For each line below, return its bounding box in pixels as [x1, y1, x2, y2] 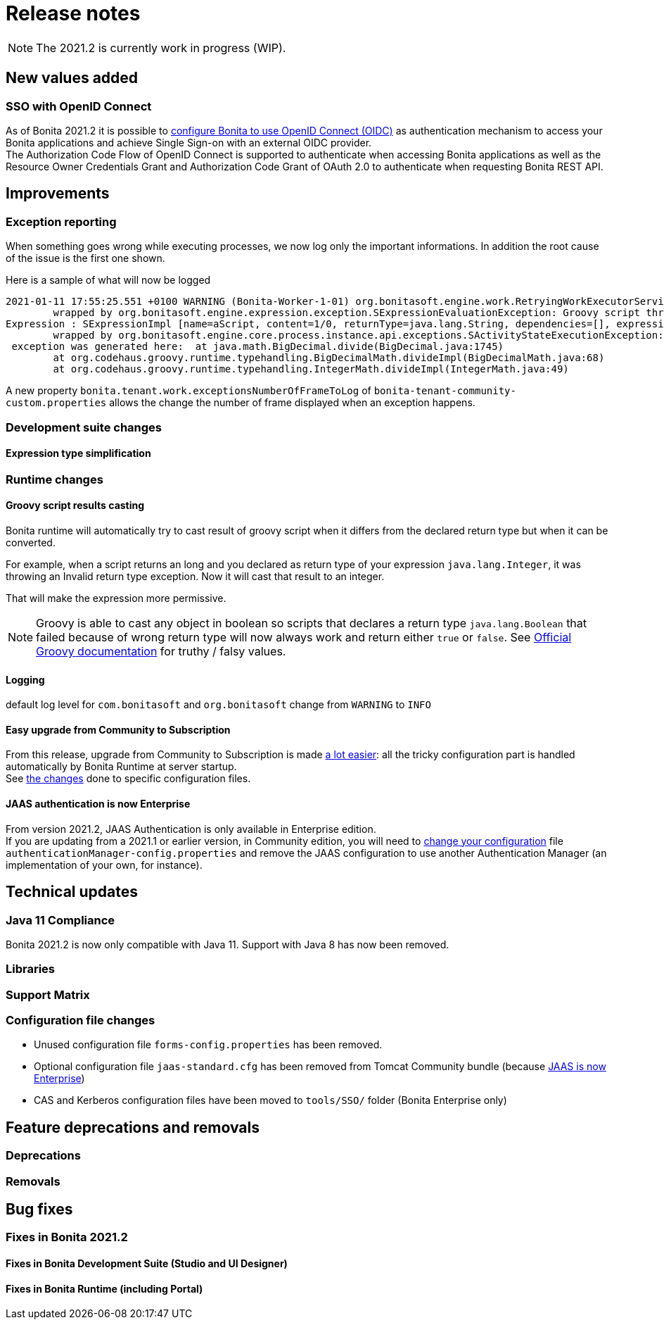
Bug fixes [6, 1200, 73, 1219]
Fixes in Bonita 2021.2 [6, 1230, 128, 1245]
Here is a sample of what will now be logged [6, 274, 211, 287]
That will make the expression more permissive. [6, 592, 226, 604]
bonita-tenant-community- [373, 385, 516, 397]
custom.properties [6, 397, 107, 409]
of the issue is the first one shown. [6, 252, 165, 265]
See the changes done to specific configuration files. [6, 772, 251, 785]
